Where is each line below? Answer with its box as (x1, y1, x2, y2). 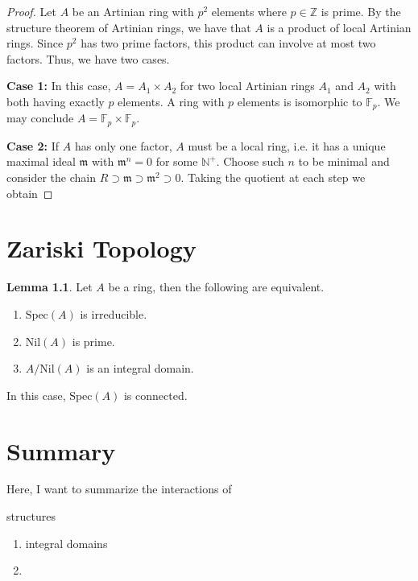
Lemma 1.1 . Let (6, 278, 93, 295)
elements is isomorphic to (237, 93, 362, 109)
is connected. (123, 386, 188, 403)
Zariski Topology (6, 232, 197, 265)
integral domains (25, 534, 108, 551)
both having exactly (6, 93, 105, 109)
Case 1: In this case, (6, 77, 111, 94)
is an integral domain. (86, 360, 194, 377)
